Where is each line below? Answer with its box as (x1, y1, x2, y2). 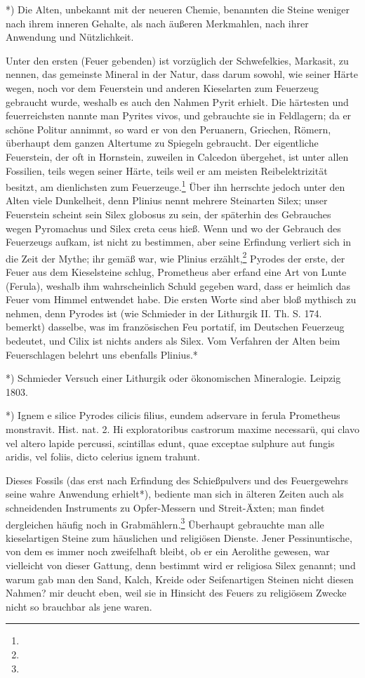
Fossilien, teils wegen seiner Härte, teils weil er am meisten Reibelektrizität (6, 163, 328, 178)
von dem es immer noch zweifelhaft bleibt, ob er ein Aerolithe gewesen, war (6, 544, 330, 559)
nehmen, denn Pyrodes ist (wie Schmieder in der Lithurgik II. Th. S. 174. (6, 305, 322, 320)
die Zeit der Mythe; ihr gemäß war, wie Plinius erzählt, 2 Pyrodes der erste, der (6, 248, 345, 265)
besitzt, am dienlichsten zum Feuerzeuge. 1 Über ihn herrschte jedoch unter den (6, 178, 345, 194)
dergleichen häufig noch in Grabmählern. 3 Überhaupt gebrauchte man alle (6, 514, 324, 531)
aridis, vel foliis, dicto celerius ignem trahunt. (6, 449, 200, 464)
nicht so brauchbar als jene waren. (6, 599, 152, 613)
